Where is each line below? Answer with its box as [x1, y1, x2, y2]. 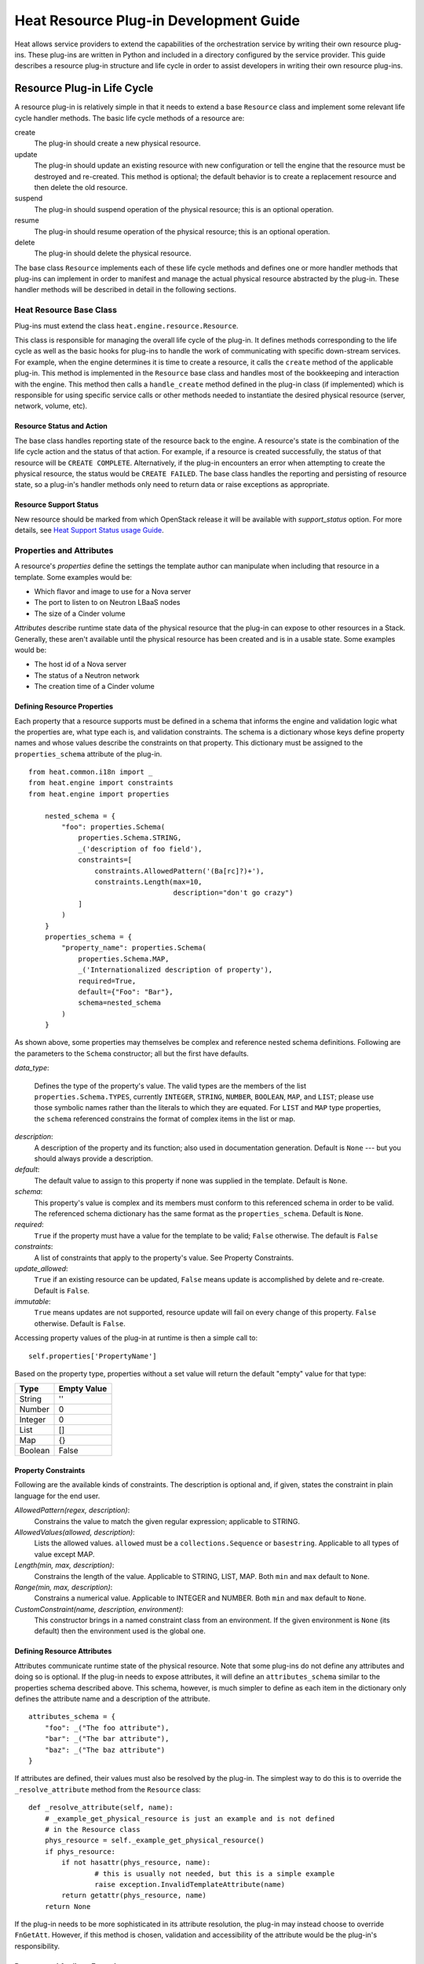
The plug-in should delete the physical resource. [34, 248, 192, 258]
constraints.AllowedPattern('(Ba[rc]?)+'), [94, 867, 265, 875]
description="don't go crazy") [173, 889, 294, 897]
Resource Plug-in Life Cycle [14, 82, 154, 95]
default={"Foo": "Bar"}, [78, 987, 174, 996]
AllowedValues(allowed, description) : [14, 1527, 135, 1537]
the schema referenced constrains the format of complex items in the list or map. [34, 1114, 296, 1123]
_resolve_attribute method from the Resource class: [14, 1784, 202, 1794]
